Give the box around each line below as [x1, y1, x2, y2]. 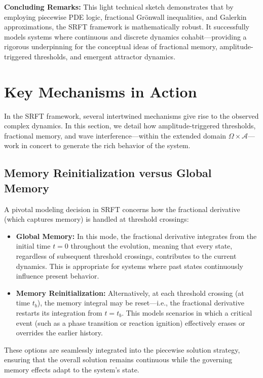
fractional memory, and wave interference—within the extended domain [4, 130, 227, 141]
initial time [16, 240, 51, 251]
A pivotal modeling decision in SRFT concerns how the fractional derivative [4, 203, 240, 214]
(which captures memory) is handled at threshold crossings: [4, 214, 189, 224]
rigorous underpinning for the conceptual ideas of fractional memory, [4, 41, 217, 52]
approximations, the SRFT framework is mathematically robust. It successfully [4, 21, 250, 32]
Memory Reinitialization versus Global [4, 165, 212, 181]
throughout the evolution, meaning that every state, [70, 240, 233, 251]
